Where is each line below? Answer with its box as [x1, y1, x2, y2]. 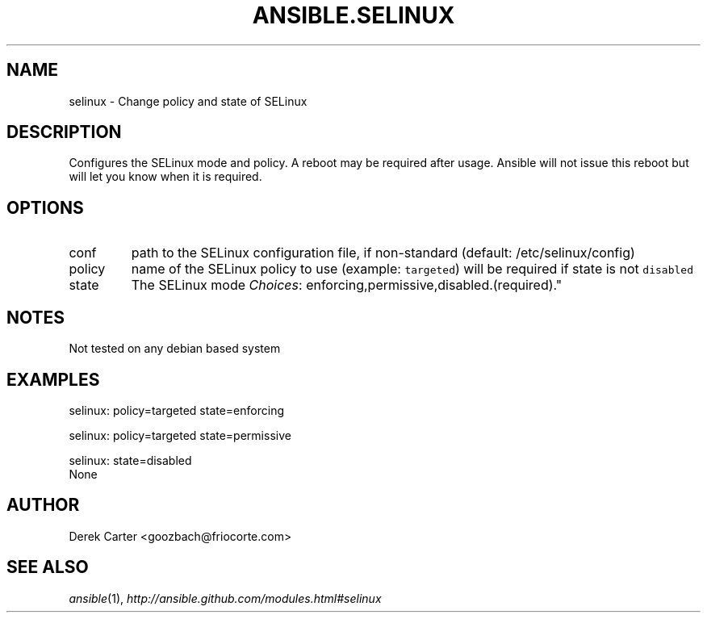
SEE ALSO [6, 557, 89, 578]
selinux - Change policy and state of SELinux [69, 94, 307, 108]
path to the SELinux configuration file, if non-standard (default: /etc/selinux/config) [131, 245, 635, 261]
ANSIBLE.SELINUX [252, 2, 455, 29]
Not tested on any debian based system [69, 341, 281, 356]
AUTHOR [6, 495, 80, 516]
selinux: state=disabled [69, 453, 192, 467]
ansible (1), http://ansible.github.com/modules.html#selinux [69, 591, 382, 605]
